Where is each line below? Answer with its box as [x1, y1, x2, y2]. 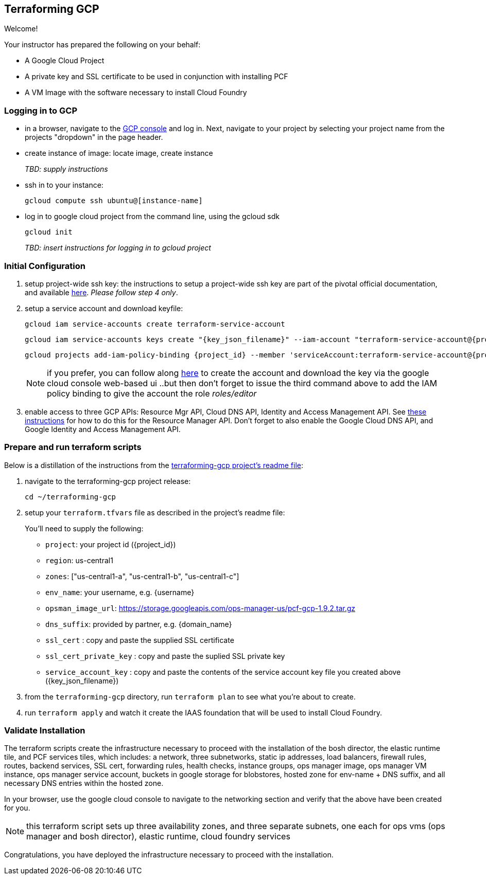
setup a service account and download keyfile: [25, 303, 183, 313]
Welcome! [4, 24, 38, 33]
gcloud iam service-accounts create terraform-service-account [25, 319, 285, 328]
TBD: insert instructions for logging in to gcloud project [25, 243, 211, 253]
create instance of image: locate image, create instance [25, 149, 213, 158]
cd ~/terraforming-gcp [25, 492, 116, 501]
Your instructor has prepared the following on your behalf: [4, 40, 201, 49]
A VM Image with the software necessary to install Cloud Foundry [25, 88, 247, 97]
